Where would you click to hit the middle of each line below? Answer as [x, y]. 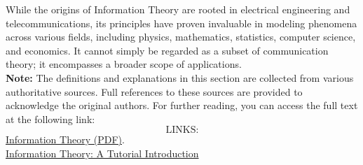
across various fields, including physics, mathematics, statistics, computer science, [181, 37]
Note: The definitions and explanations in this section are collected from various [180, 77]
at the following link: [50, 119]
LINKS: [182, 130]
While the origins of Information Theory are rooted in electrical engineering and [178, 9]
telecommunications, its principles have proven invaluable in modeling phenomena [181, 23]
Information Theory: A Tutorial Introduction [102, 153]
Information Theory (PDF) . [65, 139]
